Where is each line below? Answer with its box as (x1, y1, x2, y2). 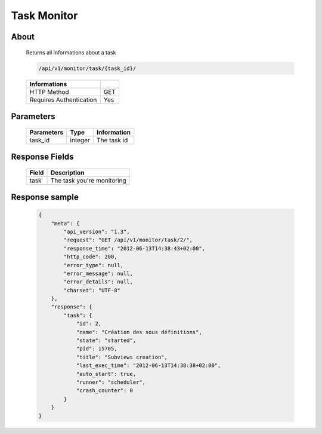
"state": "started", (76, 337, 137, 344)
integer (70, 136, 90, 144)
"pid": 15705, (76, 346, 117, 352)
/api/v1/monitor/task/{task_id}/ (38, 65, 137, 72)
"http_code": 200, (63, 253, 117, 260)
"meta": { (51, 220, 80, 227)
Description (50, 168, 85, 176)
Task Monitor (11, 9, 78, 22)
